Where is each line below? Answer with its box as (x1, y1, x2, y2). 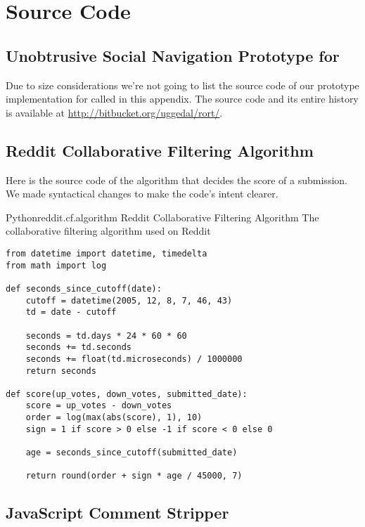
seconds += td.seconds (25, 342, 132, 353)
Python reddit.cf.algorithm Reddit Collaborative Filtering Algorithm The (6, 209, 319, 224)
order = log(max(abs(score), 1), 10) (25, 412, 203, 423)
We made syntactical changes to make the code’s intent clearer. (6, 186, 278, 201)
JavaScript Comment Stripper (6, 502, 229, 523)
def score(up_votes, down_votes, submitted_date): (6, 389, 248, 399)
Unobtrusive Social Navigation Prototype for (6, 44, 340, 66)
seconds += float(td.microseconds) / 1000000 (25, 353, 243, 364)
